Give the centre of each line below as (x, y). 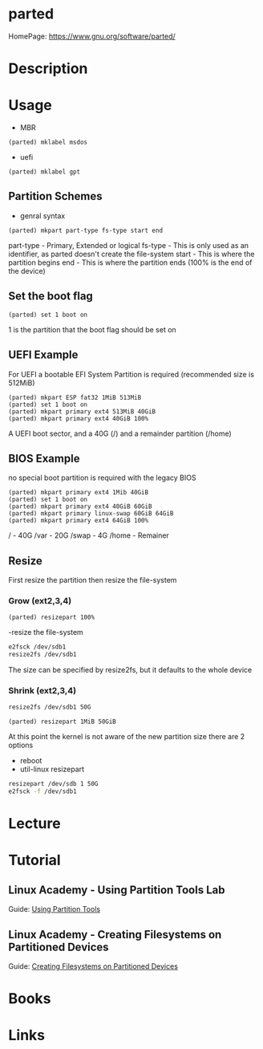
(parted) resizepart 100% (51, 618)
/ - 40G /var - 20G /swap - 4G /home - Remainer (89, 535)
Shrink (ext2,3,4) (42, 691)
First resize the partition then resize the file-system (93, 580)
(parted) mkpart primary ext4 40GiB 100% (79, 418)
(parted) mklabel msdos (48, 142)
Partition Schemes (55, 196)
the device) (27, 270)
